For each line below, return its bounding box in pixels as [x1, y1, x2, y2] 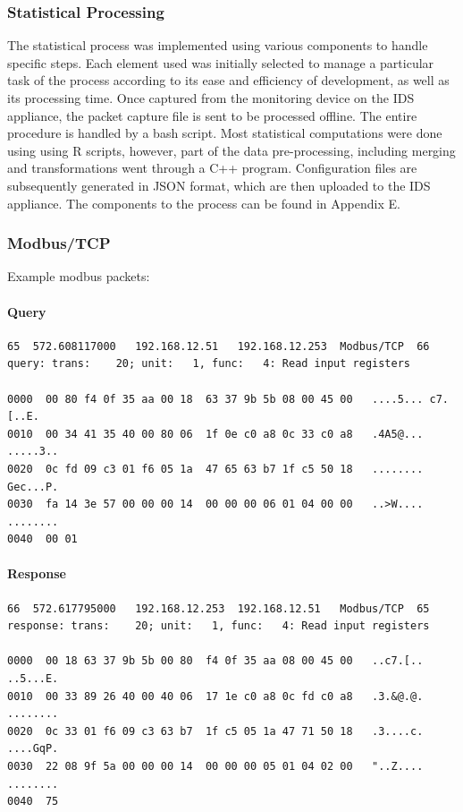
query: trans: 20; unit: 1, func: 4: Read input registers [7, 357, 411, 371]
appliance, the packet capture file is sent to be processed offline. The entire [7, 106, 417, 124]
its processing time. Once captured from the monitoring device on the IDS [7, 89, 415, 107]
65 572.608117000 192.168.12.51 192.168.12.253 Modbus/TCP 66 [7, 339, 430, 353]
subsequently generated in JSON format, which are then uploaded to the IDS [7, 175, 431, 194]
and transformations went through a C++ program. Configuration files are [7, 158, 417, 177]
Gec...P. [7, 480, 59, 493]
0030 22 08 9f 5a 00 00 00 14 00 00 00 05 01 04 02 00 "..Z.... [7, 760, 424, 774]
